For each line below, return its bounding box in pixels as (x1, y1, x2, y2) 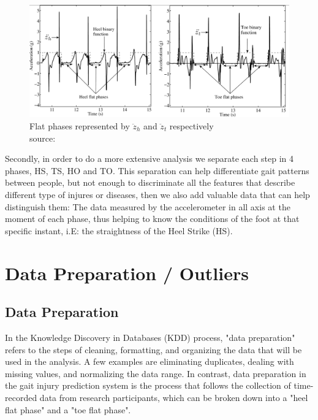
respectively (169, 120, 214, 132)
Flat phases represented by (29, 120, 130, 132)
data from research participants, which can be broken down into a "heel (39, 391, 308, 403)
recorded (5, 391, 37, 403)
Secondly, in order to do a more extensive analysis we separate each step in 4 (5, 152, 294, 165)
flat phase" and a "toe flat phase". (5, 403, 131, 416)
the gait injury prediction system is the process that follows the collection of (5, 379, 291, 392)
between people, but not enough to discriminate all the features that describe (5, 176, 295, 189)
